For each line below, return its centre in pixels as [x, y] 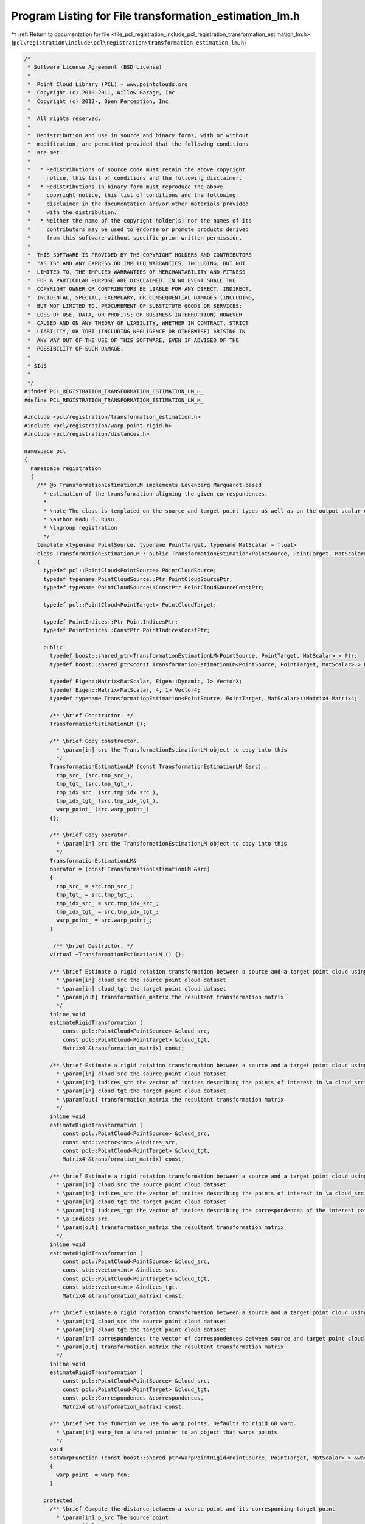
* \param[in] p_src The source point [112, 1517]
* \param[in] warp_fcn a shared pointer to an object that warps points [167, 1432]
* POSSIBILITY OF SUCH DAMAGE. [76, 349]
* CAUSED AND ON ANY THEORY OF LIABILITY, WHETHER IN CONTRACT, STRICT [138, 323]
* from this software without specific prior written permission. [135, 238]
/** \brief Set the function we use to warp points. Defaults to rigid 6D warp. [173, 1424]
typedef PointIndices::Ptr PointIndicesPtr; [111, 621]
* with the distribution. [73, 212]
